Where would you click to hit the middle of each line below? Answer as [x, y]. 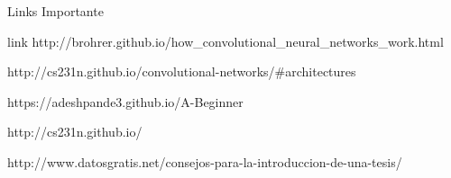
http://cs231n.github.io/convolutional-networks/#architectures [182, 71]
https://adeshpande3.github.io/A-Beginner [125, 101]
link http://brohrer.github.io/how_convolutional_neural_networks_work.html [225, 41]
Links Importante [55, 11]
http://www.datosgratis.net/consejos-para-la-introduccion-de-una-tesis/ [205, 161]
